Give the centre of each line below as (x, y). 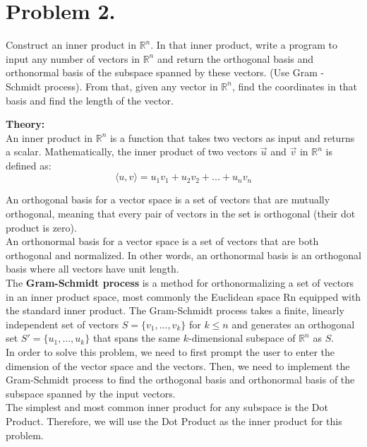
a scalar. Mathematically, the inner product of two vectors (132, 151)
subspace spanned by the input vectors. (91, 393)
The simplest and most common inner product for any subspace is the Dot (167, 407)
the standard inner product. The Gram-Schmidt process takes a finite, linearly (175, 310)
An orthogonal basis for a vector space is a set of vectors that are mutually (168, 199)
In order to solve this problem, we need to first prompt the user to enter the (170, 352)
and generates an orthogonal (293, 324)
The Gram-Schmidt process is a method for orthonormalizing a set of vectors (180, 283)
